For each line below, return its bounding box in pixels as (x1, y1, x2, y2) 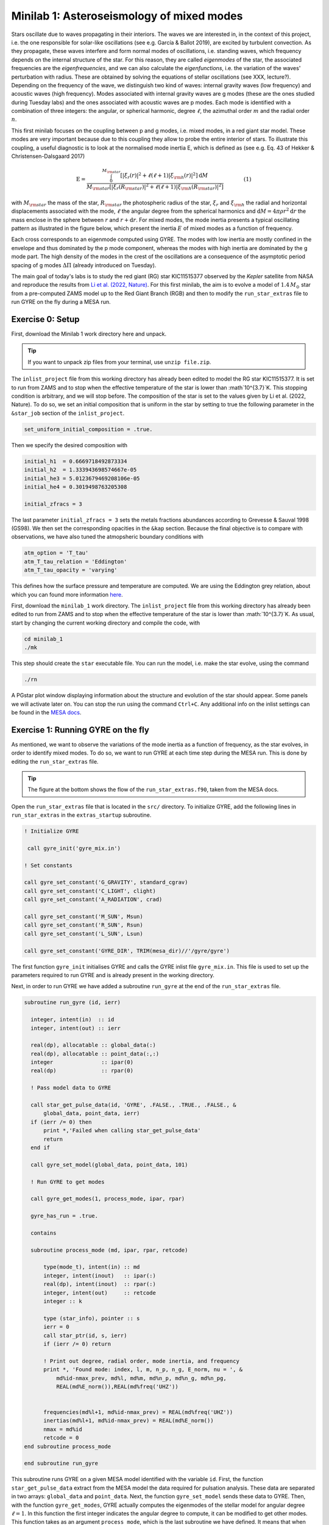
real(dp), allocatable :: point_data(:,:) (30, 1050, 160, 1057)
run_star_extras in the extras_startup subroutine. (11, 811, 152, 819)
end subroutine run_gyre (24, 1460, 99, 1467)
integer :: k (43, 1298, 82, 1305)
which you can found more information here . (11, 590, 123, 598)
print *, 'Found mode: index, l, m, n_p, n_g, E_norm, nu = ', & (43, 1366, 243, 1373)
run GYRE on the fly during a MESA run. (11, 298, 111, 306)
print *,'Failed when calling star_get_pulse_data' (43, 1127, 201, 1134)
